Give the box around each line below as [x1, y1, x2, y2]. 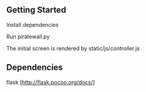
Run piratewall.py [6, 33, 50, 40]
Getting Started [6, 5, 67, 15]
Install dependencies [6, 21, 59, 28]
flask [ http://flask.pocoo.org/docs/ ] [6, 79, 95, 86]
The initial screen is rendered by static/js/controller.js [6, 44, 140, 52]
